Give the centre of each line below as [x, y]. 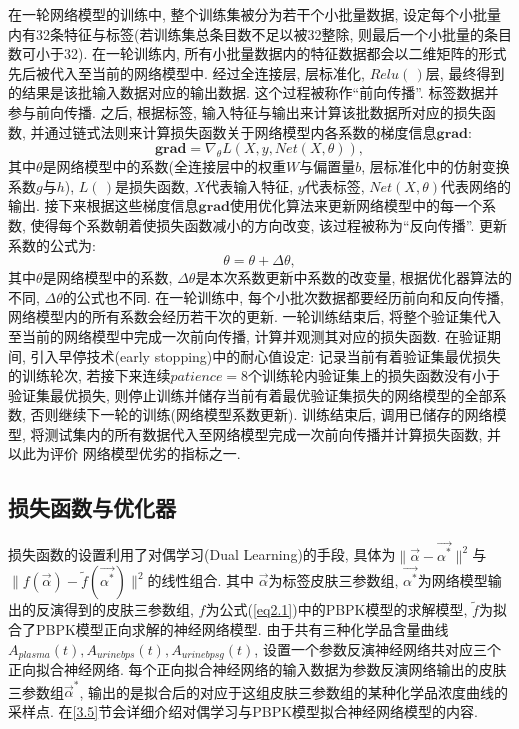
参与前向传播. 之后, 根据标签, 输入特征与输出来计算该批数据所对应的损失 [245, 111]
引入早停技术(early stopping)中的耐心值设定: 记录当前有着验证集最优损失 [265, 355]
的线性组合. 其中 [200, 580]
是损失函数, [152, 185]
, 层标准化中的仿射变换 [435, 166]
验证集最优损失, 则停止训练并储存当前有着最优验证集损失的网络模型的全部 [250, 394]
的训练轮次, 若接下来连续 [89, 375]
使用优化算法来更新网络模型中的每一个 [356, 205]
